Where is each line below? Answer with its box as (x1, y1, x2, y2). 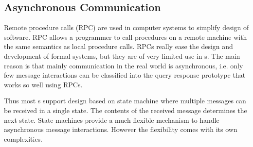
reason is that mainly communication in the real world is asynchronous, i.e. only (4, 60, 243, 70)
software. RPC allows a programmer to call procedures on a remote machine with (4, 32, 247, 42)
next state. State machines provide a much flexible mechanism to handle (4, 114, 219, 125)
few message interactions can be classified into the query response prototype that (4, 70, 246, 80)
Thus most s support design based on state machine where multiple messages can (4, 96, 246, 106)
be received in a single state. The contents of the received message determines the (4, 105, 247, 115)
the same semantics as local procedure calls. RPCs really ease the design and (4, 41, 233, 51)
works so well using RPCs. (4, 79, 83, 89)
